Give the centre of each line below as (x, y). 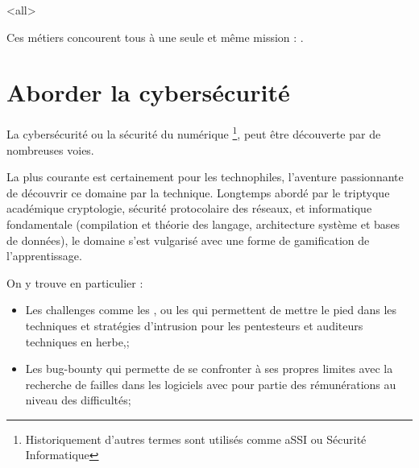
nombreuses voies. (50, 149)
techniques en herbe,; (77, 341)
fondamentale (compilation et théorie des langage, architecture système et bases (203, 224)
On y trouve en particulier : (75, 282)
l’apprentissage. (44, 256)
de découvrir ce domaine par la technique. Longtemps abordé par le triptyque (198, 192)
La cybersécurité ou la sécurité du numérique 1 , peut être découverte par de (194, 133)
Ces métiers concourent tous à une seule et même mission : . (155, 37)
